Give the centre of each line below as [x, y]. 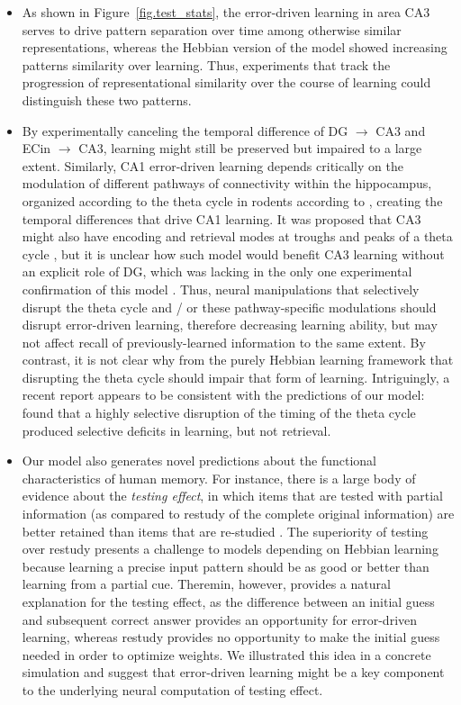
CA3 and [401, 130]
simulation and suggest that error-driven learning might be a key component [233, 672]
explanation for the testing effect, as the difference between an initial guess [228, 601]
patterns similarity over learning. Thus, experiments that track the [206, 64]
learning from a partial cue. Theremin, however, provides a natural [206, 584]
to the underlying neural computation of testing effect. [172, 689]
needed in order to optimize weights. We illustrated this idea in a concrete [226, 654]
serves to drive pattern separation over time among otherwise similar [212, 29]
